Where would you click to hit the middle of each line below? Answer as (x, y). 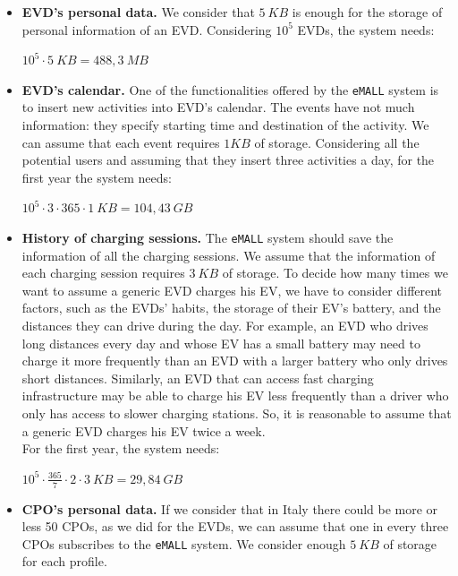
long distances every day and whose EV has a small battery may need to (221, 343)
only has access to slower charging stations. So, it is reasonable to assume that (237, 413)
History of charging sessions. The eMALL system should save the (208, 237)
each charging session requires (103, 273)
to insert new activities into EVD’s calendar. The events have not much (218, 107)
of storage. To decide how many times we (335, 273)
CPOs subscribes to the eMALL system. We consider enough (184, 543)
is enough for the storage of (367, 12)
